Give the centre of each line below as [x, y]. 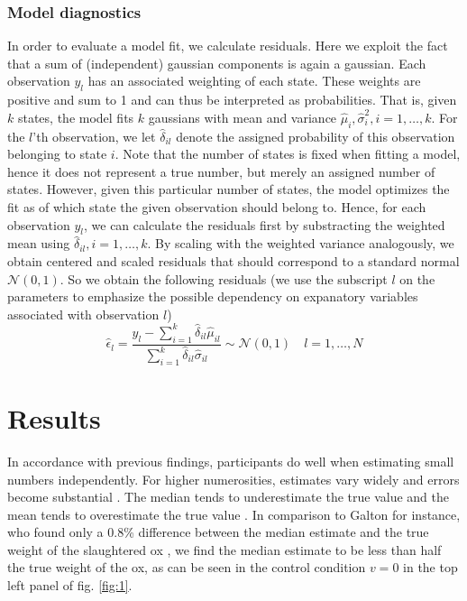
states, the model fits [76, 117]
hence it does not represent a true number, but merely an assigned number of [221, 171]
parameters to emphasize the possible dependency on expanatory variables [213, 296]
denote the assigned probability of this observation [316, 136]
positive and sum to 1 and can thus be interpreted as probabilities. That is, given [232, 100]
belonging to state [57, 154]
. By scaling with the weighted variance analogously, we [301, 243]
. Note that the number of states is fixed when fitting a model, [288, 154]
